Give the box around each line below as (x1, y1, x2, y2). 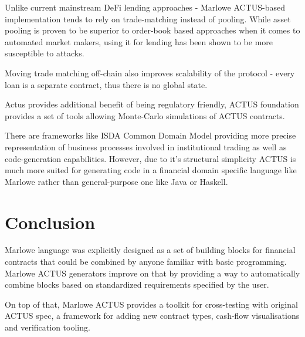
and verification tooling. (5, 321, 90, 333)
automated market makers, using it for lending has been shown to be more (5, 35, 273, 48)
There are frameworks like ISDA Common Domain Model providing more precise (5, 129, 296, 141)
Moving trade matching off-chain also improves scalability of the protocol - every (5, 66, 295, 79)
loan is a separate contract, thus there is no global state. (5, 78, 208, 90)
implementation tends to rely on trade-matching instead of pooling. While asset (5, 12, 291, 25)
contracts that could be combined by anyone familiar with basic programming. (5, 255, 287, 268)
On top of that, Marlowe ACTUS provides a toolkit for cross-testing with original (5, 298, 298, 310)
